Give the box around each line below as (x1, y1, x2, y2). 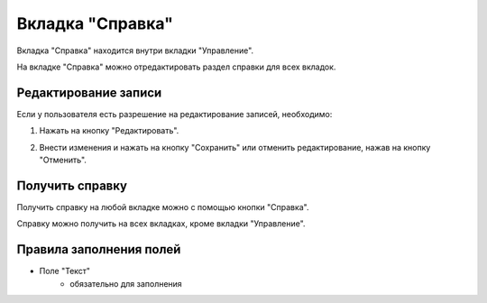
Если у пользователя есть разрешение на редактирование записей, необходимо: (16, 108, 333, 119)
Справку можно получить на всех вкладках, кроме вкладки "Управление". (16, 218, 306, 229)
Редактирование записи (16, 85, 162, 100)
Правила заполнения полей (16, 242, 181, 257)
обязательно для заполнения (69, 278, 182, 289)
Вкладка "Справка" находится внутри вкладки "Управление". (16, 45, 254, 56)
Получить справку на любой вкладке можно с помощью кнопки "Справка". (16, 201, 310, 212)
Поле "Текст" (39, 266, 90, 277)
